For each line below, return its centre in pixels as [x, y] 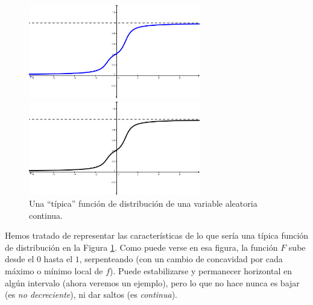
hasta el [58, 259]
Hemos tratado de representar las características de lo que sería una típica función [157, 235]
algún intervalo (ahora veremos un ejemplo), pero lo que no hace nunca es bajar [152, 282]
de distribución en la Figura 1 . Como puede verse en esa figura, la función [141, 247]
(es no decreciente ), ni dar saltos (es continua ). [91, 294]
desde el [20, 259]
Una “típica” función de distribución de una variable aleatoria [143, 203]
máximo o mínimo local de [54, 271]
